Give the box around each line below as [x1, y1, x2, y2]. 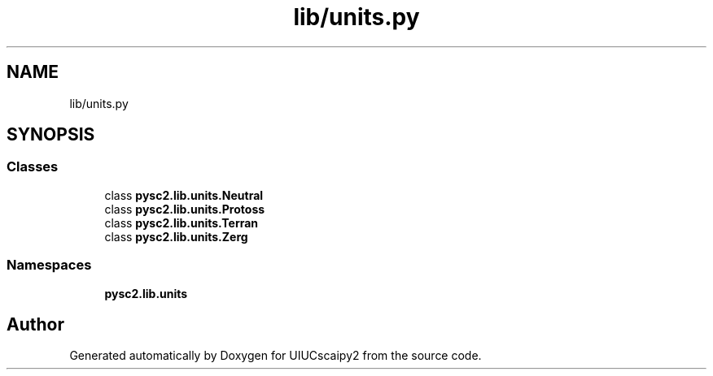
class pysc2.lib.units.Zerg [104, 229, 248, 244]
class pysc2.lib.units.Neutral [104, 188, 264, 202]
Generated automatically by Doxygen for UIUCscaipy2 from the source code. [69, 348, 482, 363]
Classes [7, 158, 59, 175]
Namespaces [7, 257, 92, 274]
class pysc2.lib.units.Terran [104, 215, 259, 230]
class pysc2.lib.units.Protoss [104, 201, 265, 216]
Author [7, 313, 64, 335]
